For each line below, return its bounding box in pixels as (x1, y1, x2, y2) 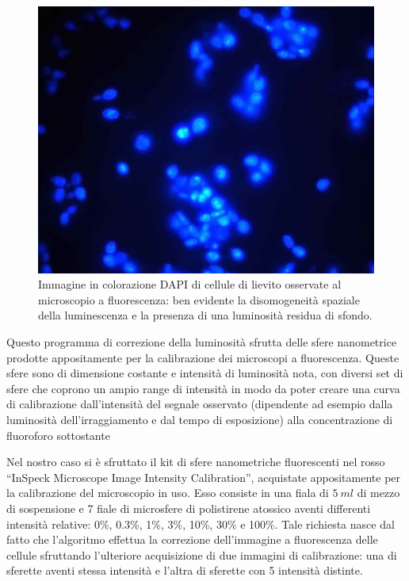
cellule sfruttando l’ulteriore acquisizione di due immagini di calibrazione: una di (6, 546, 397, 563)
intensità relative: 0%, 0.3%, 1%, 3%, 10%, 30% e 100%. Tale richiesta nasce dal (6, 515, 395, 532)
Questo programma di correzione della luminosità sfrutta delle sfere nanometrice (6, 334, 397, 350)
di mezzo (357, 484, 400, 501)
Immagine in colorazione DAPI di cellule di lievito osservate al (38, 276, 342, 292)
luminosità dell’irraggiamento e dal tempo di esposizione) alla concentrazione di (6, 411, 393, 427)
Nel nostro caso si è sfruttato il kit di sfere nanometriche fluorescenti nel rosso (6, 453, 385, 470)
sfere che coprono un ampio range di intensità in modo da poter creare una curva (6, 380, 400, 396)
